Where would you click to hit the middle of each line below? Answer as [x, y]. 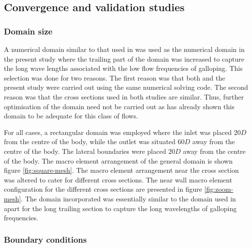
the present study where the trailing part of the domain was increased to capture [124, 58]
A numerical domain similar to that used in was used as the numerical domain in [124, 49]
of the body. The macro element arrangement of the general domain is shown [118, 160]
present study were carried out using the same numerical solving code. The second [126, 87]
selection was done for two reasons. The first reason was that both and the [115, 77]
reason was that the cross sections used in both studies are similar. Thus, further [124, 96]
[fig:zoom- [219, 189]
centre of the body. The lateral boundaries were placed [85, 151]
